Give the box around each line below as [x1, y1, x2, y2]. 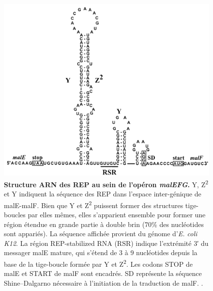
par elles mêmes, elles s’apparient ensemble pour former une [28, 210, 206, 219]
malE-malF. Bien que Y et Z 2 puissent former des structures [4, 198, 183, 210]
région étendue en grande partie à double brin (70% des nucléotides [4, 219, 204, 229]
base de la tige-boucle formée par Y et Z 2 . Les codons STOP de [4, 257, 193, 269]
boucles [4, 210, 26, 219]
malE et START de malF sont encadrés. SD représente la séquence [4, 268, 202, 278]
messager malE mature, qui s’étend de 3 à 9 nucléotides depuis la [4, 247, 198, 258]
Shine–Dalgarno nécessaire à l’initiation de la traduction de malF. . [4, 277, 203, 288]
